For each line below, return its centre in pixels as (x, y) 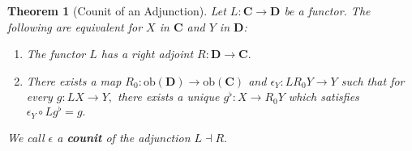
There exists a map (74, 80)
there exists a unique (169, 96)
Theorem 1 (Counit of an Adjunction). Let (117, 10)
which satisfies (324, 96)
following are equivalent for (75, 26)
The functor (56, 54)
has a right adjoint (147, 54)
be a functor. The (327, 10)
